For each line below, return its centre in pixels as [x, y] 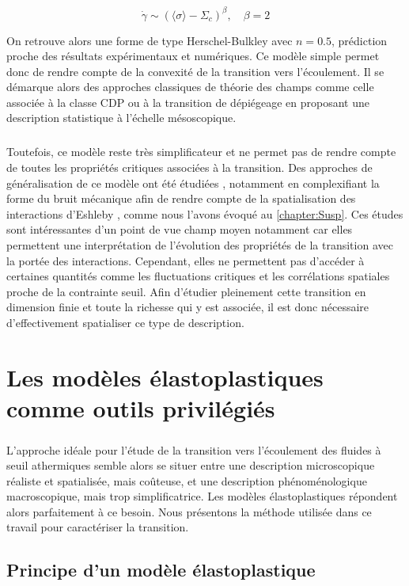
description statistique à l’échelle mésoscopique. [121, 118]
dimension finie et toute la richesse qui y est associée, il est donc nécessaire [188, 307]
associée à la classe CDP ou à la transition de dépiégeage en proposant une [188, 102]
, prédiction [360, 40]
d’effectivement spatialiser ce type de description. [125, 322]
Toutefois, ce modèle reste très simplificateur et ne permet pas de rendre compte [201, 152]
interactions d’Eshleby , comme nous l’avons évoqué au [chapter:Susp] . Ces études [205, 213]
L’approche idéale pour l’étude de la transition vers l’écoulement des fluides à [194, 449]
